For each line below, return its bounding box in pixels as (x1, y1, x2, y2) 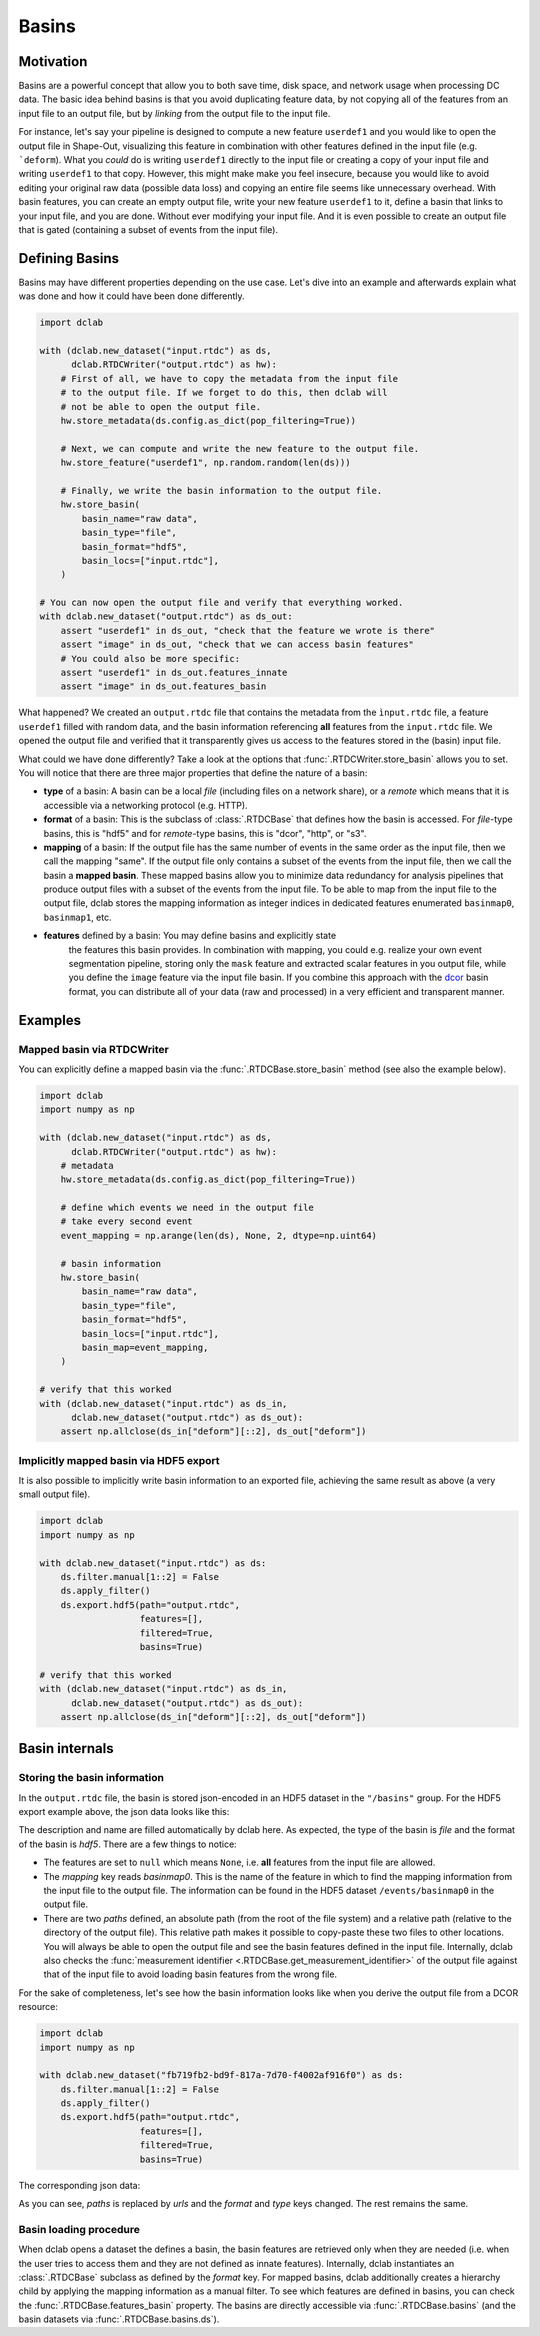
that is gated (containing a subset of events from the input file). (18, 223, 279, 235)
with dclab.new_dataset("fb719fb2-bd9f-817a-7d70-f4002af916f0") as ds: (39, 2070, 404, 2081)
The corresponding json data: (18, 2179, 141, 2191)
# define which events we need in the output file (60, 1202, 314, 1214)
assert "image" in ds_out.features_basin (60, 681, 267, 692)
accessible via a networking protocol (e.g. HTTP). (43, 799, 249, 811)
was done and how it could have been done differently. (18, 290, 245, 302)
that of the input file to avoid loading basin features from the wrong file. (43, 1968, 338, 1980)
